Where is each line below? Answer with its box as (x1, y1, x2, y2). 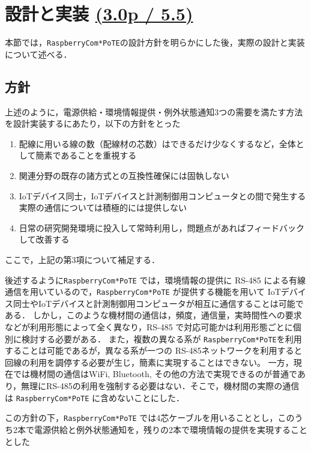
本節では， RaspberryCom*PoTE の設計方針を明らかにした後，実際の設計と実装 (5, 36, 305, 49)
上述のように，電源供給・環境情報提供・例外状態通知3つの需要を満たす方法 (5, 105, 303, 118)
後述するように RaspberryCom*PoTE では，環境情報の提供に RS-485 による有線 (5, 273, 306, 286)
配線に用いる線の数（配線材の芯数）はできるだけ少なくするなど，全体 (19, 137, 296, 150)
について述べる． (5, 47, 72, 60)
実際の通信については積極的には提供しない (19, 201, 187, 214)
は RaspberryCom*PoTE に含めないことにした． (5, 391, 185, 404)
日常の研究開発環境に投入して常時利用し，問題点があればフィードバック (19, 221, 305, 234)
